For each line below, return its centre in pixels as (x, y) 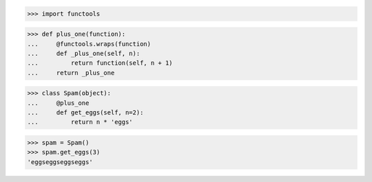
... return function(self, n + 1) (100, 63)
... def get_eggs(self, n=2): (85, 113)
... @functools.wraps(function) (89, 44)
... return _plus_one (71, 73)
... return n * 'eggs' (80, 122)
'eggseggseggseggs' (60, 162)
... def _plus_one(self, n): (84, 53)
